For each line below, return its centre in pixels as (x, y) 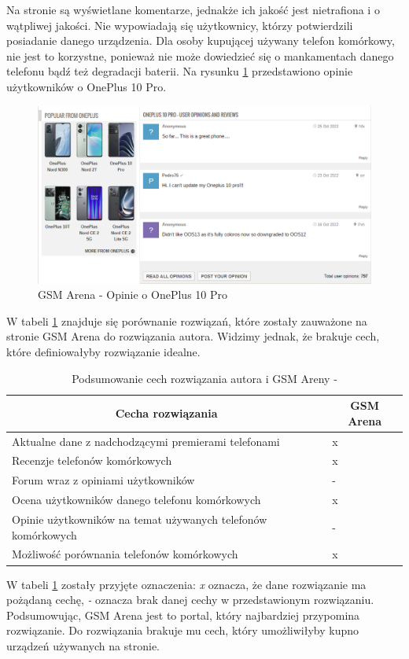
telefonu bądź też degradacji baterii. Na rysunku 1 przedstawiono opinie (180, 71)
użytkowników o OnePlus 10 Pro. (87, 86)
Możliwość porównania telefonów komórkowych (125, 554)
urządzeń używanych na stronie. (83, 645)
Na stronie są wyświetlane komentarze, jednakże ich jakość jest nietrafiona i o (193, 9)
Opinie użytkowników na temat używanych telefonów (140, 519)
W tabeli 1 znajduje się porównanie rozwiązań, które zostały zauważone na (187, 320)
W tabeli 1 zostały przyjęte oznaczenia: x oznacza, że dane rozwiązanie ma (186, 584)
